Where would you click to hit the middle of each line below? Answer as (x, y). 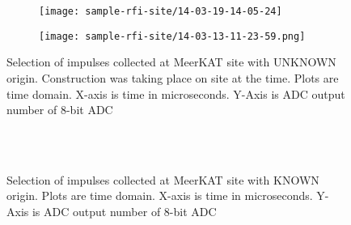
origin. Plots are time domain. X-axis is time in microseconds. (160, 195)
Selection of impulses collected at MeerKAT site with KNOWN (163, 179)
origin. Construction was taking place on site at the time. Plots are (173, 77)
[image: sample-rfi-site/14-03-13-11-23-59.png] (172, 36)
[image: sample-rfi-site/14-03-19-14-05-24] (161, 11)
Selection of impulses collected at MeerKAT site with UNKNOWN (171, 62)
